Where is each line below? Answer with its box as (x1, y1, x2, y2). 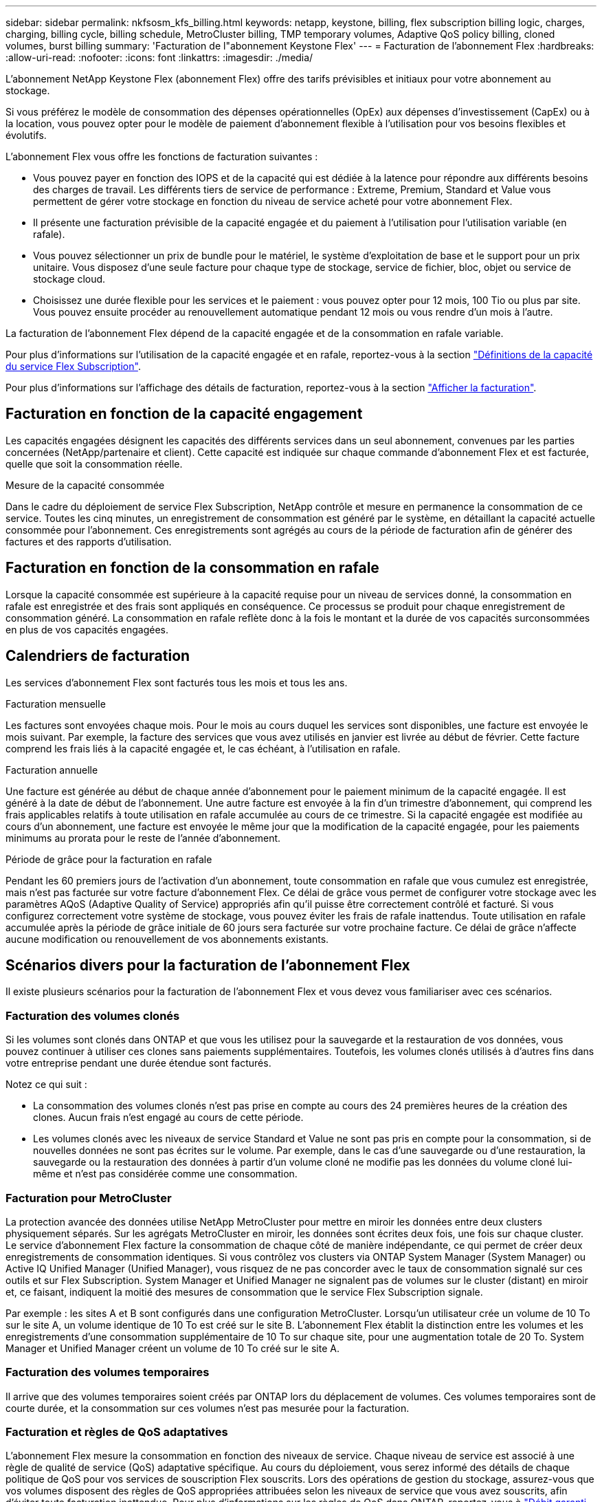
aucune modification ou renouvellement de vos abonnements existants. (5, 933, 329, 945)
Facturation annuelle (5, 763, 98, 776)
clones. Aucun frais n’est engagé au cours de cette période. (33, 1111, 304, 1124)
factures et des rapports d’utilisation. (5, 535, 172, 547)
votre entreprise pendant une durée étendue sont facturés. (5, 1057, 271, 1069)
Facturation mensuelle (5, 697, 106, 710)
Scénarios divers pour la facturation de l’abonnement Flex (5, 956, 410, 974)
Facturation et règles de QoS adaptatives (5, 1425, 228, 1439)
